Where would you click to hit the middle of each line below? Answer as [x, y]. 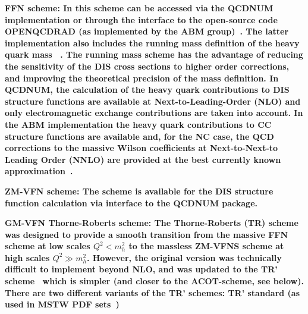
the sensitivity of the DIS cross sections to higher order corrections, [147, 66]
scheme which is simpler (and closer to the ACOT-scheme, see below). [154, 281]
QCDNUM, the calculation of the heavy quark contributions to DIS [147, 90]
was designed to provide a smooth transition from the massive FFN [147, 234]
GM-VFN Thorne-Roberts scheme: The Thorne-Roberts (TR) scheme [152, 223]
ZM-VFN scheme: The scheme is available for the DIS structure [139, 191]
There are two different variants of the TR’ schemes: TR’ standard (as [153, 292]
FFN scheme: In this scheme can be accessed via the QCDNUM [139, 8]
